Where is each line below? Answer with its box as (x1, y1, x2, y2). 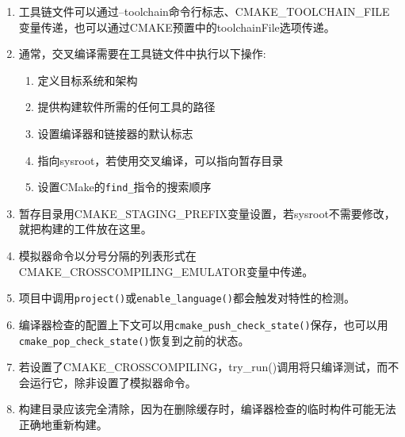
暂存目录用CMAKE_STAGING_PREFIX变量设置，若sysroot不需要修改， (18, 205, 395, 221)
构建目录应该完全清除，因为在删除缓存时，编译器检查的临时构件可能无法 (18, 401, 396, 417)
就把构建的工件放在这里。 (18, 220, 152, 237)
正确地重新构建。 (18, 416, 108, 432)
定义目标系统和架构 (37, 71, 138, 88)
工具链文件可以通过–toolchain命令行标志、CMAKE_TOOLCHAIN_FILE (18, 3, 390, 19)
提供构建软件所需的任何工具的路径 (37, 98, 216, 115)
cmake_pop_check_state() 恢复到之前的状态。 (18, 332, 250, 348)
